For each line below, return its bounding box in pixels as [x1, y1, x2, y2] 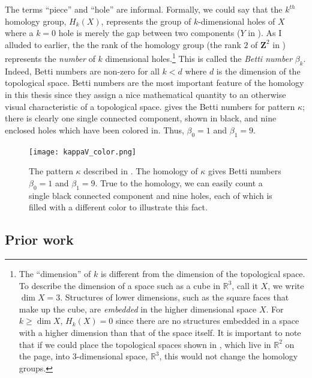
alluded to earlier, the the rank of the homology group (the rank [5, 38, 241, 50]
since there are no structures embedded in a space [115, 314, 299, 327]
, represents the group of [101, 14, 191, 27]
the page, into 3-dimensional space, [19, 350, 148, 362]
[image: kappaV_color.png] [29, 147, 136, 156]
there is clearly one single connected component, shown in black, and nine [5, 112, 277, 124]
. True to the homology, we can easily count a [95, 176, 263, 189]
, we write [268, 279, 304, 291]
